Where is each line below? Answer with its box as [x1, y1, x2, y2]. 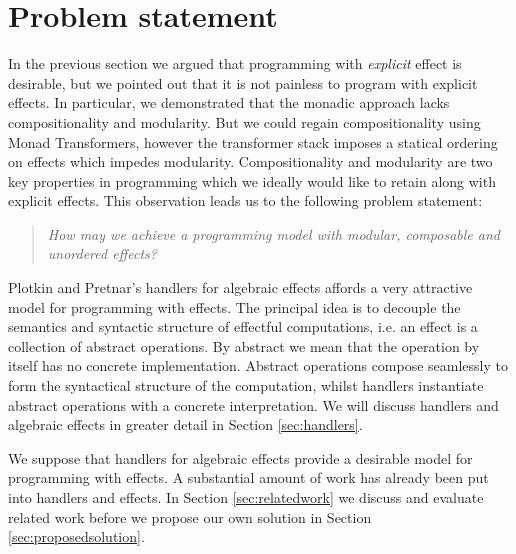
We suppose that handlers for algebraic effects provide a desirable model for [8, 447, 473, 468]
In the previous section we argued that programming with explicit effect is [8, 53, 462, 74]
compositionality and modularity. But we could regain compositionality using [8, 111, 481, 132]
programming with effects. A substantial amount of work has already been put [8, 467, 489, 488]
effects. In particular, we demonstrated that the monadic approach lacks [8, 92, 450, 113]
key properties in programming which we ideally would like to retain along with [8, 170, 496, 191]
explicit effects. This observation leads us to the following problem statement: [8, 190, 483, 211]
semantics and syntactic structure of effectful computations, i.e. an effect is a [8, 316, 478, 337]
